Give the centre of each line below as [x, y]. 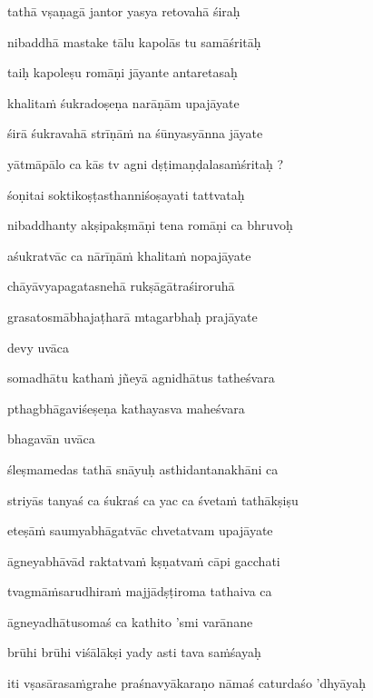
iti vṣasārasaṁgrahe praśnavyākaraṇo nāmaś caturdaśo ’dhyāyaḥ [187, 683]
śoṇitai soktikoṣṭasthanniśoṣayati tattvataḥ [126, 194]
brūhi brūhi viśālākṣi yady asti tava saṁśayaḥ [134, 652]
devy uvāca [39, 347]
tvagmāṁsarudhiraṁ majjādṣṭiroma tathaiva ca [140, 591]
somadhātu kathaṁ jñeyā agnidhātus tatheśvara [141, 378]
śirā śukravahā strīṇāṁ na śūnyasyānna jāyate [135, 133]
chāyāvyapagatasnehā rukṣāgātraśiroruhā [121, 286]
